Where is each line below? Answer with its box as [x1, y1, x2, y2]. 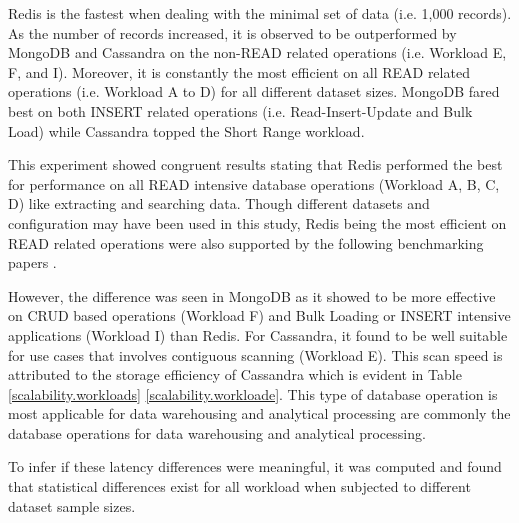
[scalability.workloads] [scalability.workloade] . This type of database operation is [8, 383, 498, 404]
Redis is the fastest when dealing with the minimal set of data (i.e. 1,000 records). [8, 3, 512, 23]
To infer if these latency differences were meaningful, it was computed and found [8, 456, 502, 477]
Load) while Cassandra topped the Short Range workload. [8, 120, 365, 141]
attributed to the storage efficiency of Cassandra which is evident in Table [8, 364, 462, 385]
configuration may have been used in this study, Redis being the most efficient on [8, 212, 507, 233]
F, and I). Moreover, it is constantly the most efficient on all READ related [8, 61, 470, 82]
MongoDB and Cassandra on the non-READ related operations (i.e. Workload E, [8, 42, 507, 63]
